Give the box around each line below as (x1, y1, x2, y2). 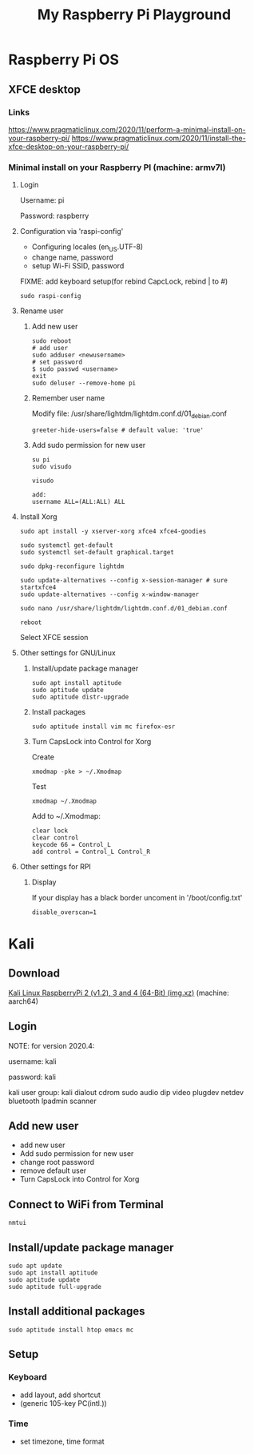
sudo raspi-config (19, 292, 81, 300)
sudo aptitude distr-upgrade (31, 693, 129, 701)
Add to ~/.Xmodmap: (31, 811, 101, 820)
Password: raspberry (19, 211, 89, 221)
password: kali (8, 1072, 56, 1081)
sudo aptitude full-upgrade (8, 1283, 102, 1291)
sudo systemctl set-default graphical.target (19, 548, 174, 556)
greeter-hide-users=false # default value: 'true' (31, 426, 204, 434)
